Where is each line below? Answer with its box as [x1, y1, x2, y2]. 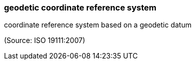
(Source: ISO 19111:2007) [4, 36, 85, 45]
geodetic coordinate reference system [4, 2, 156, 12]
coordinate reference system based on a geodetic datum [4, 20, 191, 29]
